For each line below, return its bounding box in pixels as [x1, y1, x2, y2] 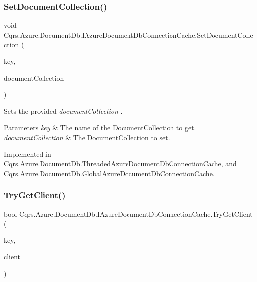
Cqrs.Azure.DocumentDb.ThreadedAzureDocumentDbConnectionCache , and [4, 158, 237, 169]
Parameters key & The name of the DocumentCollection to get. [4, 122, 196, 133]
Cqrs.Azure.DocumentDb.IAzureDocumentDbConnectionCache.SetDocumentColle [4, 29, 253, 40]
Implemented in [4, 148, 51, 159]
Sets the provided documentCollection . [4, 105, 123, 116]
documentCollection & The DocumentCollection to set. [4, 132, 170, 142]
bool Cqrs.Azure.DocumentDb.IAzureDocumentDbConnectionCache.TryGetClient [4, 208, 253, 219]
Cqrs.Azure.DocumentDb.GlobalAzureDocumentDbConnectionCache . [4, 168, 214, 178]
